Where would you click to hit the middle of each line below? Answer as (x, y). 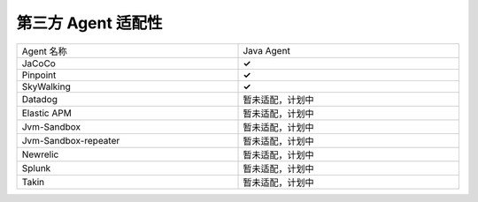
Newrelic (40, 154)
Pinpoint (39, 75)
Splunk (36, 168)
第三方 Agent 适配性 (89, 23)
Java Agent (267, 50)
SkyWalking (46, 86)
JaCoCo (39, 64)
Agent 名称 (45, 51)
